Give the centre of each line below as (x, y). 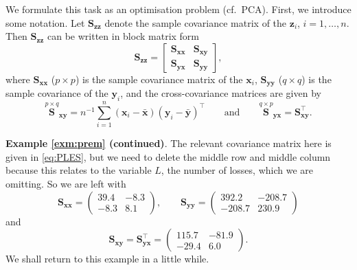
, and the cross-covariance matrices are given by (221, 93)
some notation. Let (45, 22)
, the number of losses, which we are (237, 170)
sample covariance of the (57, 93)
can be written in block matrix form (123, 36)
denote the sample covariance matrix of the (196, 22)
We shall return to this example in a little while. (107, 259)
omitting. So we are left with (66, 183)
